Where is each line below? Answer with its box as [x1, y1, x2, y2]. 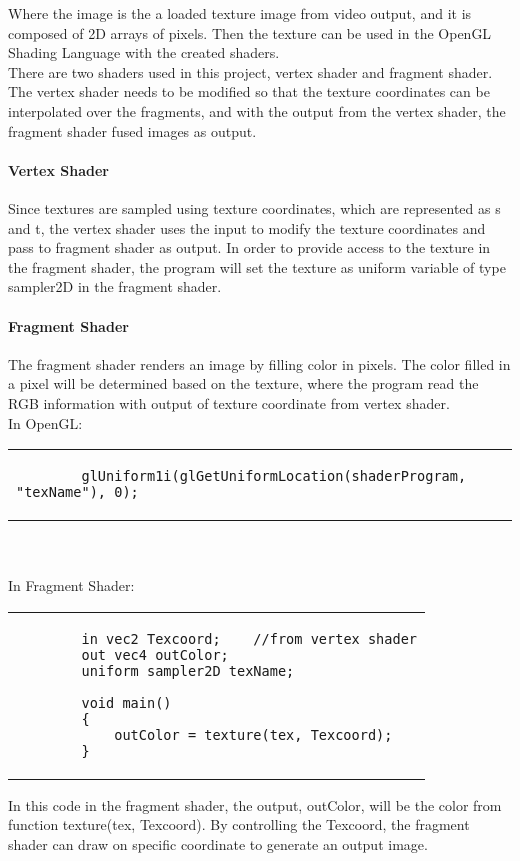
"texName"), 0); [16, 484, 139, 501]
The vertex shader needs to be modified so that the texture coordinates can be [8, 81, 490, 102]
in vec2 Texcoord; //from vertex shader [81, 630, 418, 647]
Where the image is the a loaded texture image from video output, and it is [8, 3, 472, 23]
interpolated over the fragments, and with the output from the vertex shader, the [8, 100, 506, 121]
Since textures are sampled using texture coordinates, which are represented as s [8, 197, 501, 218]
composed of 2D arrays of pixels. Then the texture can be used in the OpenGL [8, 22, 492, 43]
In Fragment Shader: [8, 575, 135, 596]
